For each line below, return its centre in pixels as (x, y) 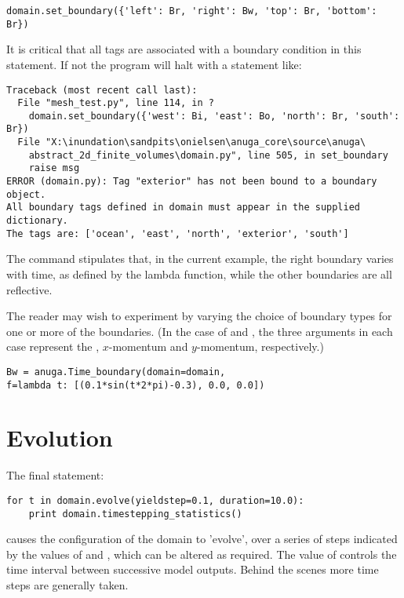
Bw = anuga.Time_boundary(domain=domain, (116, 372)
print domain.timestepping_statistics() (135, 514)
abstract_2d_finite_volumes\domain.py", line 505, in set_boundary (208, 155)
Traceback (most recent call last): (102, 90)
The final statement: (55, 475)
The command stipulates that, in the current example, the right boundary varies (200, 259)
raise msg (54, 168)
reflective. (29, 289)
